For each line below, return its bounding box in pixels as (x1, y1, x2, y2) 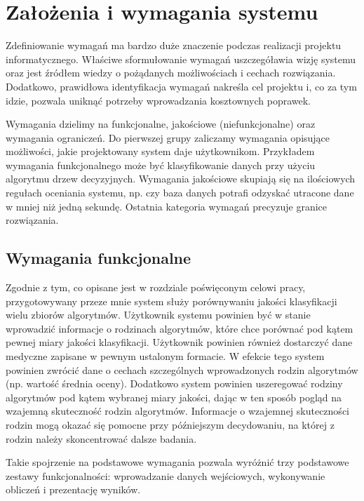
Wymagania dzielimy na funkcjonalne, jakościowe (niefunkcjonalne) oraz (6, 116, 316, 131)
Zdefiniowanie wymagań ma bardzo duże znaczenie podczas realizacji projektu (6, 38, 342, 53)
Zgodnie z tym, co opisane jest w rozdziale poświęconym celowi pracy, (6, 280, 306, 295)
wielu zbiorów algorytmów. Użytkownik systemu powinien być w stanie (6, 307, 311, 322)
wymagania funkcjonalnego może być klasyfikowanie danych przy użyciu (6, 157, 316, 172)
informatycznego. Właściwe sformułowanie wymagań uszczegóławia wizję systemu (6, 51, 356, 66)
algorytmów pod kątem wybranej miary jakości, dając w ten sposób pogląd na (6, 389, 342, 404)
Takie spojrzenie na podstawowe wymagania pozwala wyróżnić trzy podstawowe (6, 455, 349, 469)
